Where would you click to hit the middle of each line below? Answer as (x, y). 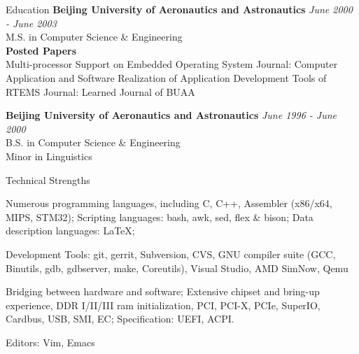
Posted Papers (41, 50)
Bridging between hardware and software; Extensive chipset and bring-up (163, 291)
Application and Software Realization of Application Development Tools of (166, 77)
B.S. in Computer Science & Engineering (93, 142)
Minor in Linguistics (49, 156)
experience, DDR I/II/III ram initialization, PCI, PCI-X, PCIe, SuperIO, (163, 305)
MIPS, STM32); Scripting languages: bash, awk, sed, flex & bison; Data (160, 217)
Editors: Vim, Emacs (50, 342)
